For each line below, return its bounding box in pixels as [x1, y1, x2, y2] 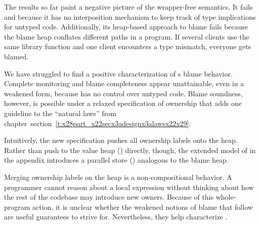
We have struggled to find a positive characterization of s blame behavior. [4, 68, 233, 79]
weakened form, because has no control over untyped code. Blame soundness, [4, 88, 243, 98]
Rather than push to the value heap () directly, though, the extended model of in [4, 144, 256, 155]
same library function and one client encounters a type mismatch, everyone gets [4, 41, 251, 52]
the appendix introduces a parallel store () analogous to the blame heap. [4, 155, 229, 165]
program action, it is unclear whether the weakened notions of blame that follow [4, 201, 253, 212]
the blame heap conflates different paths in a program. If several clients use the [4, 31, 249, 42]
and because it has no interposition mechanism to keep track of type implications [4, 11, 256, 22]
